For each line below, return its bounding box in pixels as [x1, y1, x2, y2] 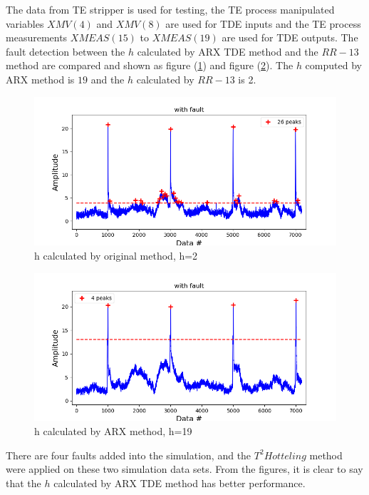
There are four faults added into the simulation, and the [6, 447, 251, 462]
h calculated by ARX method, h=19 [34, 423, 192, 438]
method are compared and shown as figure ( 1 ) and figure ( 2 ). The [6, 58, 293, 73]
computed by [305, 58, 362, 73]
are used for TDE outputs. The [222, 30, 358, 45]
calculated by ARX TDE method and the [137, 44, 318, 58]
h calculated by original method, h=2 [34, 247, 198, 262]
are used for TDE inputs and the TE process [165, 16, 361, 31]
